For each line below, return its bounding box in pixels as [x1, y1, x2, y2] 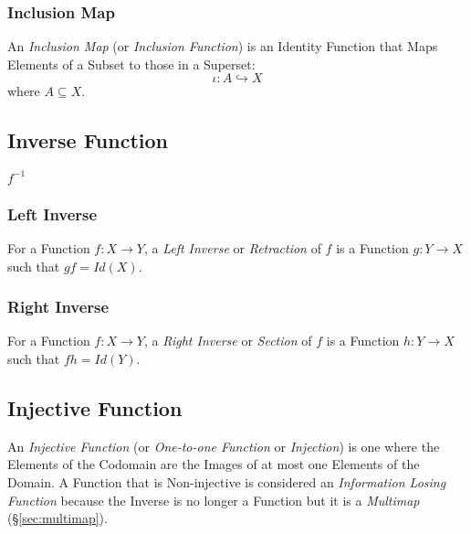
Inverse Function [7, 126, 168, 155]
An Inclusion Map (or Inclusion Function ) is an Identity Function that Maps [7, 37, 438, 56]
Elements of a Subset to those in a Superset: [7, 54, 256, 73]
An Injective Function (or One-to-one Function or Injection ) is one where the [7, 436, 440, 455]
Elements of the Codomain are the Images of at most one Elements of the [7, 454, 420, 474]
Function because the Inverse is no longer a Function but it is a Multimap [7, 490, 420, 509]
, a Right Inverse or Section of [143, 331, 312, 350]
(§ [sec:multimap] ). [7, 508, 108, 528]
